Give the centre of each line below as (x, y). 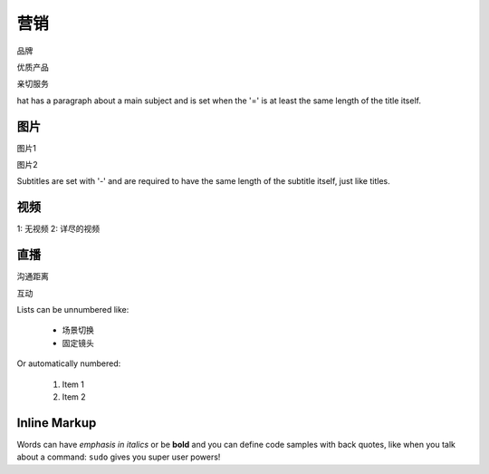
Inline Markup (57, 423)
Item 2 (74, 397)
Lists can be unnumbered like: (73, 310)
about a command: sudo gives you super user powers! (119, 457)
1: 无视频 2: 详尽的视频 (58, 229)
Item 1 (73, 384)
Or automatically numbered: (69, 363)
